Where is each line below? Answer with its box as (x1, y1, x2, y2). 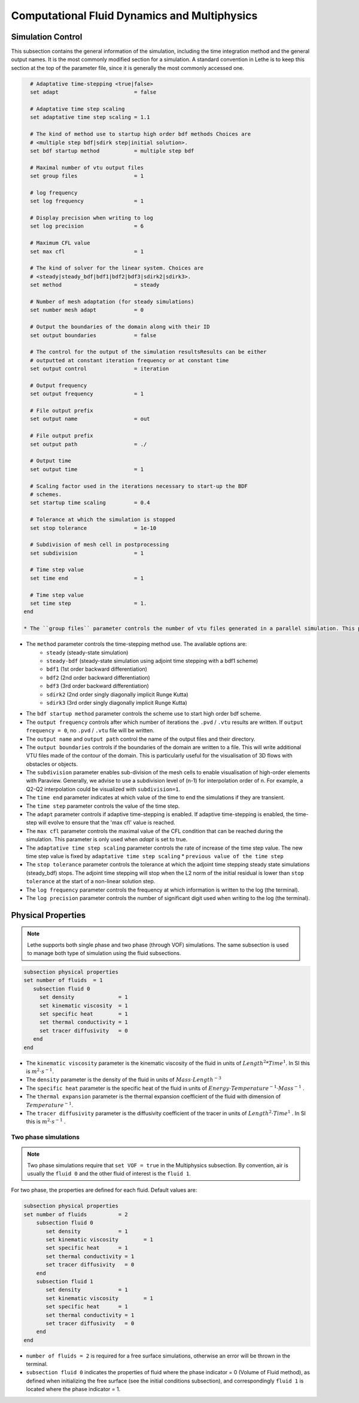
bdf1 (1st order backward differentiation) (46, 665, 148, 673)
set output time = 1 (30, 466, 144, 472)
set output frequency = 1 (30, 390, 144, 398)
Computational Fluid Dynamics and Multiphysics (11, 9, 258, 22)
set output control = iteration (30, 365, 169, 372)
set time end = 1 (30, 575, 144, 581)
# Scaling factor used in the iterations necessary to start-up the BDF (30, 483, 248, 489)
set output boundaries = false (30, 332, 157, 338)
